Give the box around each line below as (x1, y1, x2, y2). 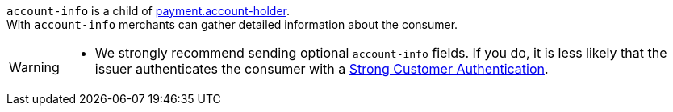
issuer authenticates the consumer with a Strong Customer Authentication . (94, 61, 549, 77)
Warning (9, 59, 60, 75)
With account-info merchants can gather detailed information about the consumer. (6, 18, 458, 31)
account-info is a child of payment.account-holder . (6, 4, 291, 18)
